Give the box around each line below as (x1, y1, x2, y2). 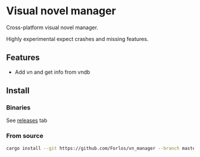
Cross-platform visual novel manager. (6, 24, 98, 31)
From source (6, 132, 43, 140)
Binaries (6, 103, 31, 112)
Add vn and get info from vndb (14, 68, 90, 76)
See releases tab (6, 117, 48, 124)
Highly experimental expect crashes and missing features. (6, 35, 149, 42)
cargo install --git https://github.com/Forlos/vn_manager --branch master (6, 145, 198, 151)
